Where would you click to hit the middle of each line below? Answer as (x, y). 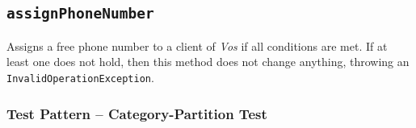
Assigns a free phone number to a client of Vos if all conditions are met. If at (197, 45)
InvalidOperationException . (80, 77)
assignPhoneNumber (80, 14)
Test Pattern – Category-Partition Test (137, 113)
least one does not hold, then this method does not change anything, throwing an (208, 62)
